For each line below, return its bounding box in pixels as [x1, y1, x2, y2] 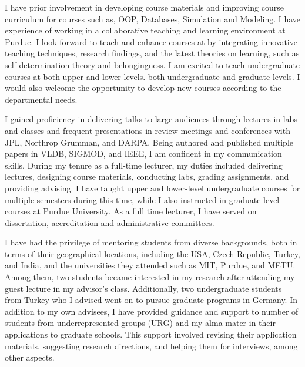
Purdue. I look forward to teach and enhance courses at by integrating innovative [5, 35, 297, 48]
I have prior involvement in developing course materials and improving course [5, 1, 284, 13]
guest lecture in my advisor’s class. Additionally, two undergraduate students [5, 282, 282, 294]
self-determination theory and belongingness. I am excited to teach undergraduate [5, 58, 300, 70]
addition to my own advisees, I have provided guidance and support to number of [5, 305, 299, 317]
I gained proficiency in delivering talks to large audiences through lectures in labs [5, 113, 297, 125]
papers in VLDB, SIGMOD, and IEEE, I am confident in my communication [5, 147, 282, 160]
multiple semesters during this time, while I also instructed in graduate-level [5, 193, 280, 206]
